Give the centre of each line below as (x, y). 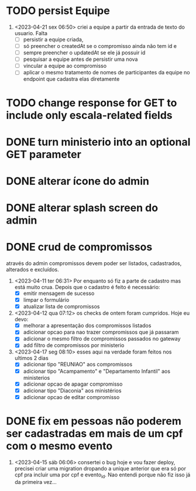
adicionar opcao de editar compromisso (71, 397)
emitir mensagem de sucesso (59, 293)
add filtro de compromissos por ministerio (74, 345)
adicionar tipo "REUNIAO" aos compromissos (78, 365)
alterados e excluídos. (33, 269)
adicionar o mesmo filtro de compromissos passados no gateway (102, 339)
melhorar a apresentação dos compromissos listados (87, 325)
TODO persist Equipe (58, 11)
